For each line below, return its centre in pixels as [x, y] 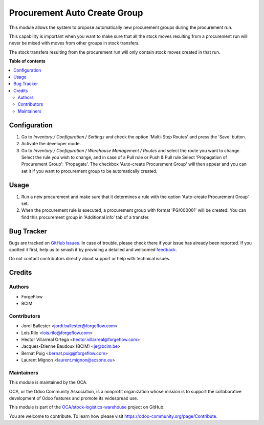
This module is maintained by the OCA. [48, 382]
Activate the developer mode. [51, 144]
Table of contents [27, 61]
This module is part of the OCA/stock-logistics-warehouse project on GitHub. [87, 407]
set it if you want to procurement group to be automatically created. [89, 171]
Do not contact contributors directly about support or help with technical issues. [90, 259]
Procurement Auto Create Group [76, 13]
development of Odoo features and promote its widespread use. [74, 398]
